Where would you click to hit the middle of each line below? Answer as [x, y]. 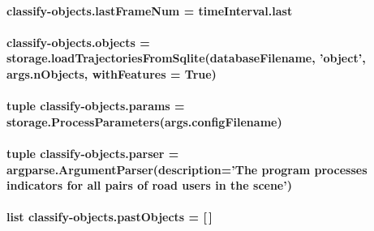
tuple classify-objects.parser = [93, 153]
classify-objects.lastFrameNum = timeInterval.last [150, 10]
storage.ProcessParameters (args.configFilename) [144, 121]
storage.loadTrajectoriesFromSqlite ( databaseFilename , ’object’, [186, 58]
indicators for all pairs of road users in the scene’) [149, 185]
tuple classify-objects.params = [96, 106]
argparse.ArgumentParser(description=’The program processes [187, 169]
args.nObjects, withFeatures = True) [112, 73]
